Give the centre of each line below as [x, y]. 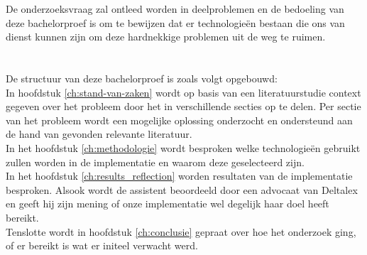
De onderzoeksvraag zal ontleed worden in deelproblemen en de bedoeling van [175, 9]
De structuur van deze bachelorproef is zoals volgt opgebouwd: [142, 78]
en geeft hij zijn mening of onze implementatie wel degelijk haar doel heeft [168, 204]
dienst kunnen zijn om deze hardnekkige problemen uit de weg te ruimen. [166, 37]
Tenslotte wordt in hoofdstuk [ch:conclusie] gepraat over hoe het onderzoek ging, [181, 231]
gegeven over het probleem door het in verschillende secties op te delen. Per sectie [183, 106]
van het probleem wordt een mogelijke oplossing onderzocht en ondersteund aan [179, 120]
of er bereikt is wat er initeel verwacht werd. [102, 245]
